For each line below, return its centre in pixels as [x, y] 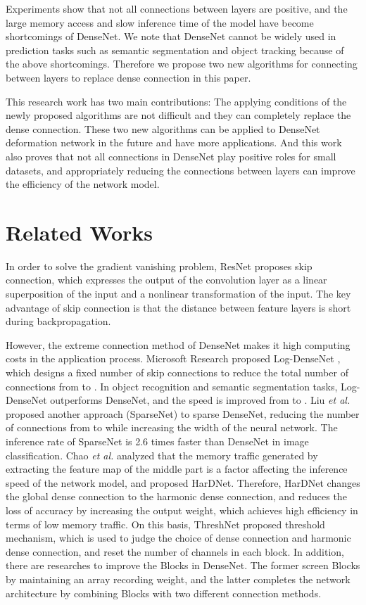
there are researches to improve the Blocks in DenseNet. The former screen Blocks [183, 565]
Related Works [80, 232]
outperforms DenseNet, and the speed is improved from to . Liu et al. [200, 400]
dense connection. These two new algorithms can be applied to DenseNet [163, 128]
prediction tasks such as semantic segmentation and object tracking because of [175, 50]
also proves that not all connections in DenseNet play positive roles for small [171, 156]
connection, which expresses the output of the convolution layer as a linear [166, 280]
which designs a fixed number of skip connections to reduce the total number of [177, 372]
